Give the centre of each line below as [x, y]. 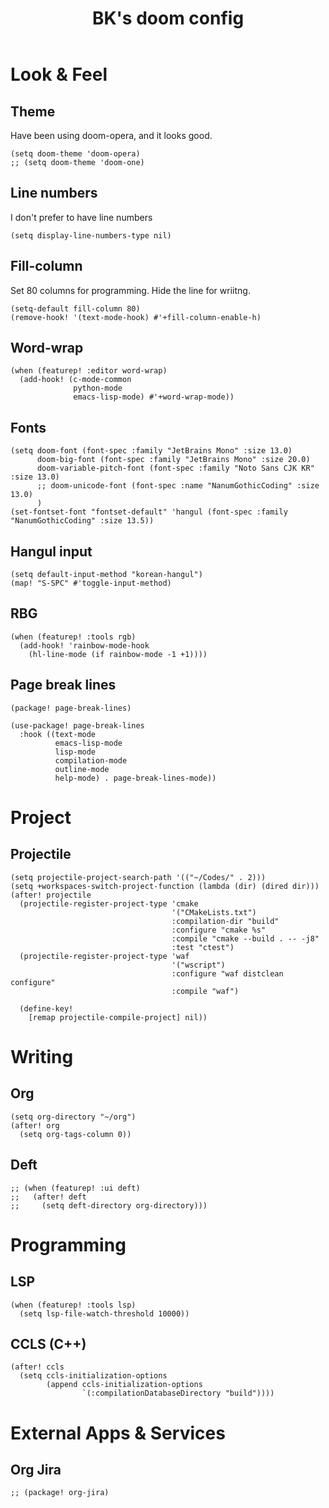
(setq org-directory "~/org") [73, 1117]
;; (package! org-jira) [60, 1493]
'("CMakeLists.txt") [214, 912]
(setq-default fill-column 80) [75, 308]
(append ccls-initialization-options [124, 1385]
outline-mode [82, 769]
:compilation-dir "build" [225, 921]
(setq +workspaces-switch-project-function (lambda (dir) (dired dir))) [165, 886]
